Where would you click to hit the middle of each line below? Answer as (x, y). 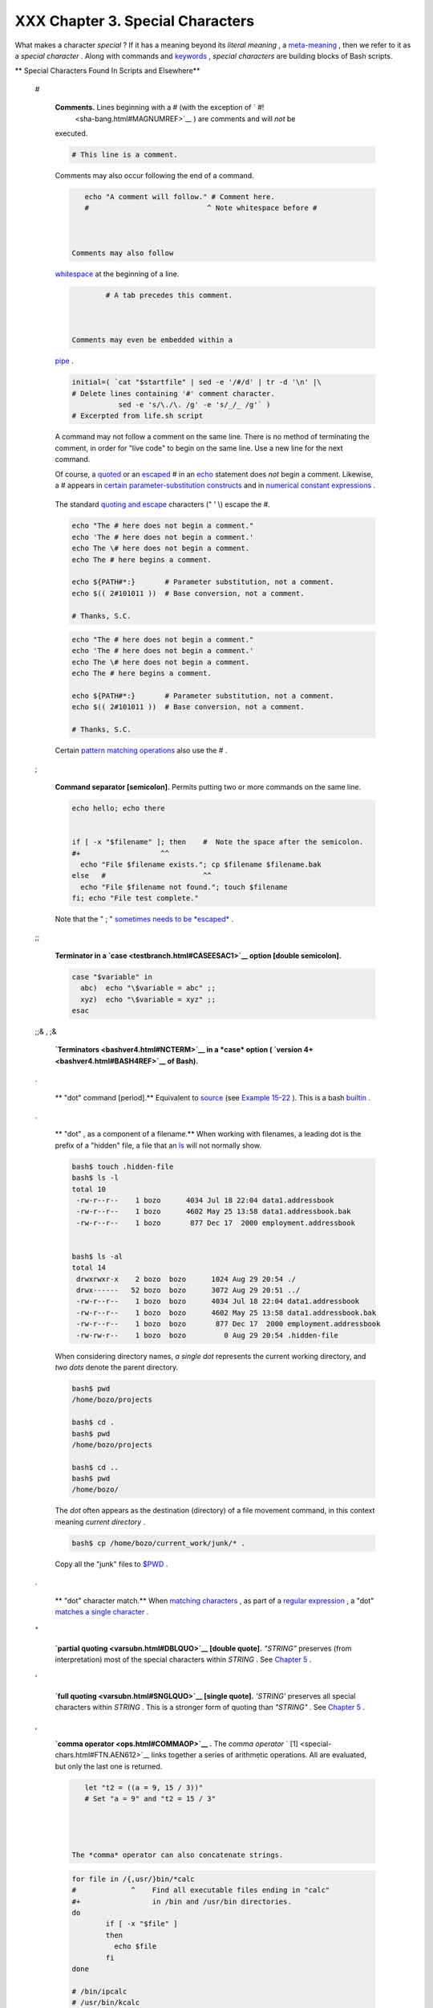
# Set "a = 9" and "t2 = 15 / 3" (150, 1799)
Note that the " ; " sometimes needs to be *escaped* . (144, 919)
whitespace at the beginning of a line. (117, 274)
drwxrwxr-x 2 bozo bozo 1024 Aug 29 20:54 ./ (186, 1279)
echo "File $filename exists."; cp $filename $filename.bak (201, 864)
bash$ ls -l (95, 1178)
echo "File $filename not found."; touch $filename (184, 887)
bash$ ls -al (97, 1256)
